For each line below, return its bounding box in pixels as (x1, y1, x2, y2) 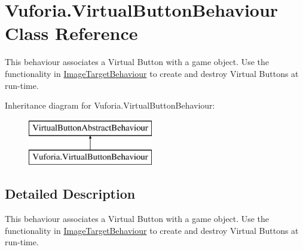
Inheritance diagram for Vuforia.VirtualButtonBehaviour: (5, 99, 215, 112)
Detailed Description (5, 184, 136, 203)
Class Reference (5, 21, 138, 45)
